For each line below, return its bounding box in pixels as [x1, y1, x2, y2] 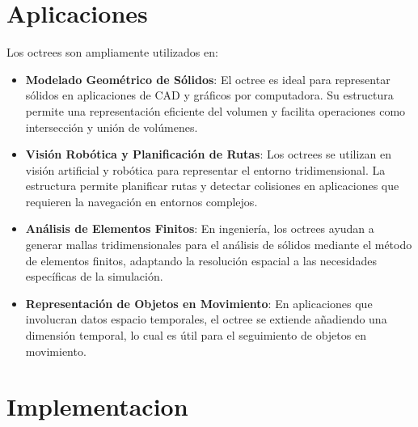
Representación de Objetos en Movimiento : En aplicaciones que [25, 294, 373, 311]
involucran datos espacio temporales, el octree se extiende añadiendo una [25, 311, 387, 328]
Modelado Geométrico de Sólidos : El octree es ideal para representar [25, 70, 391, 87]
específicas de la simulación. [25, 268, 163, 285]
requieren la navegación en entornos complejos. [25, 192, 258, 209]
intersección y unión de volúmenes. [25, 118, 198, 135]
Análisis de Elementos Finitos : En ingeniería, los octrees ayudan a [25, 220, 374, 237]
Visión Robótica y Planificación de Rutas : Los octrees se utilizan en [25, 146, 392, 163]
